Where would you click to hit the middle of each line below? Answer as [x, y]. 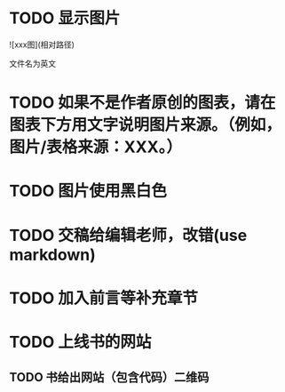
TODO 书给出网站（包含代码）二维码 [109, 377]
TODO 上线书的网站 [80, 342]
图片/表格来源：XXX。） [95, 147]
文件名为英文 [32, 63]
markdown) [52, 255]
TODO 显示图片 [65, 18]
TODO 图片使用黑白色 [88, 191]
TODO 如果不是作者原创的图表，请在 [142, 103]
